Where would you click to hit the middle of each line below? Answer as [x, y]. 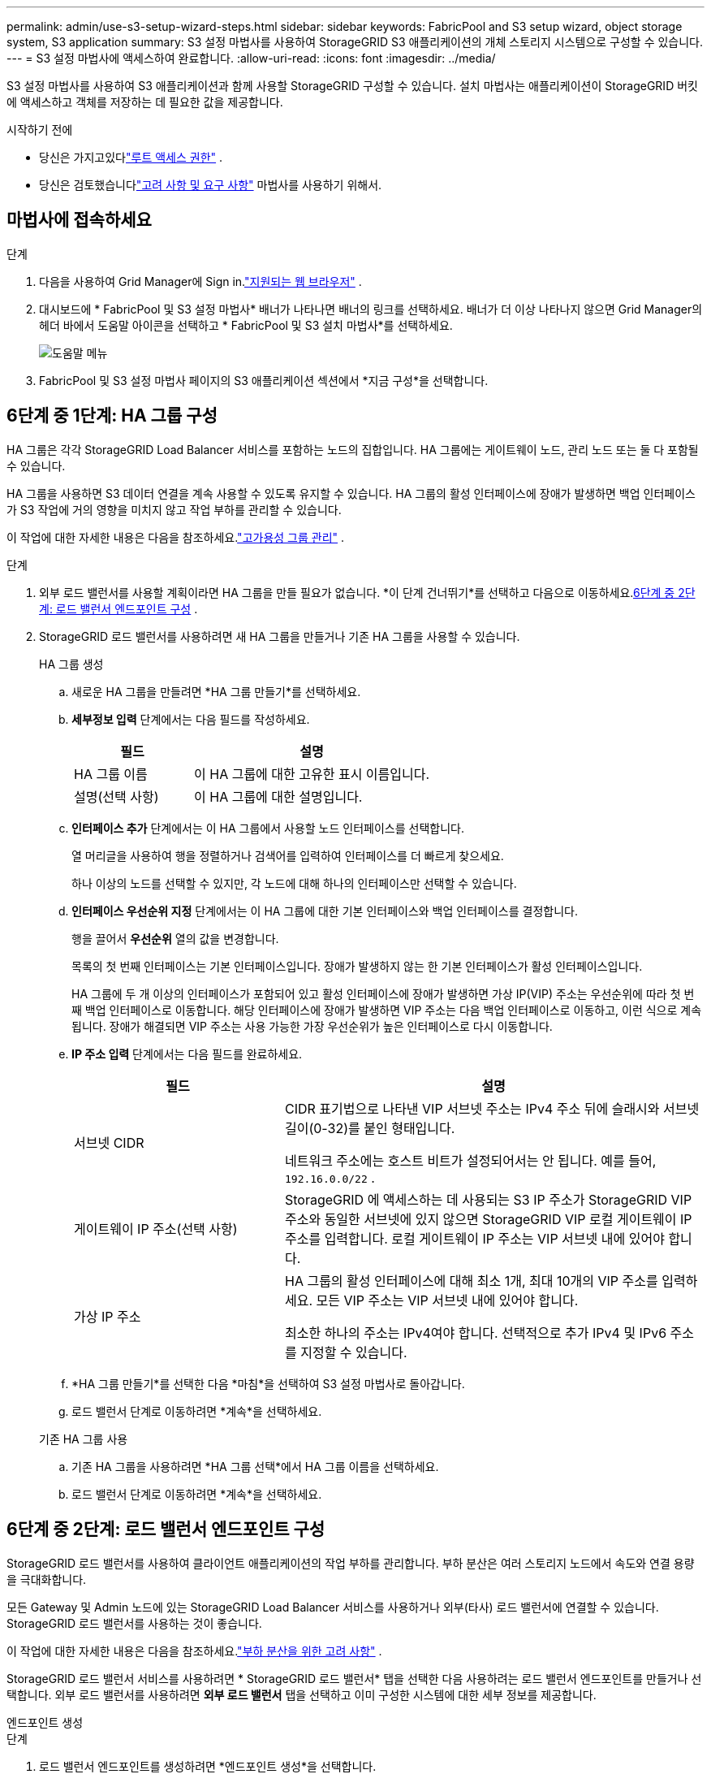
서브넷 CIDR [109, 1142]
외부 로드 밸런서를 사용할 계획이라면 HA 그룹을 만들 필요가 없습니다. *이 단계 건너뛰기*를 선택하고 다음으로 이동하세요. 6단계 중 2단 [367, 592]
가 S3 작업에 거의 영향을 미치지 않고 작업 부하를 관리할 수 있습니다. [174, 509]
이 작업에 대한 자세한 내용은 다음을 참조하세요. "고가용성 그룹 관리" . [176, 537]
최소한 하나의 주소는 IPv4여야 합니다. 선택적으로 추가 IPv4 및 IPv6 [476, 1333]
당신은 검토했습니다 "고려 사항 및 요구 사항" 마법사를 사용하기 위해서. [211, 185]
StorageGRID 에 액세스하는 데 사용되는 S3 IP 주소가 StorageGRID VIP [488, 1199]
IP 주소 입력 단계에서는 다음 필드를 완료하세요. [187, 1054]
